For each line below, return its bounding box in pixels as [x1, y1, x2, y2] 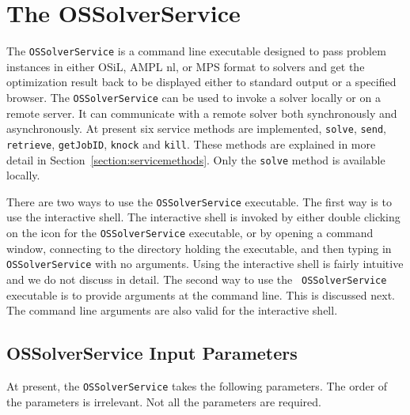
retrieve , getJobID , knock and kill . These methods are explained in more [6, 135, 376, 152]
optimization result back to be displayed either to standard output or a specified [6, 74, 397, 90]
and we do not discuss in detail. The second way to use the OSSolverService [6, 270, 387, 287]
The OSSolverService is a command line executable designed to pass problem [6, 43, 386, 59]
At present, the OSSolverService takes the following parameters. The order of [6, 377, 388, 394]
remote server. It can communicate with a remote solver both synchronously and [6, 104, 397, 121]
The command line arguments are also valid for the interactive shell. [6, 302, 338, 319]
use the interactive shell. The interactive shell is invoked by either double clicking [6, 209, 401, 225]
